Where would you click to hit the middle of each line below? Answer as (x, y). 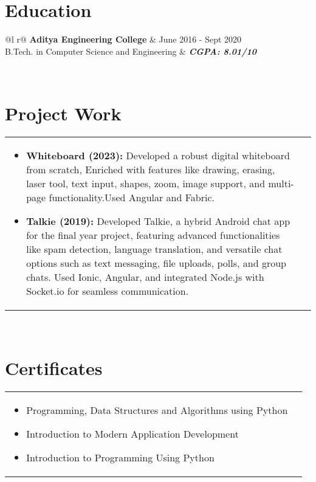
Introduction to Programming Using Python (120, 457)
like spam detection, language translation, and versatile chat (154, 249)
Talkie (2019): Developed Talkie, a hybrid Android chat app (158, 221)
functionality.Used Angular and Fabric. (132, 198)
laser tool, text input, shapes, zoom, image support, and (146, 184)
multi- (281, 184)
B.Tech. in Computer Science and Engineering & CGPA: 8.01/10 (131, 51)
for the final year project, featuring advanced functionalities (153, 235)
